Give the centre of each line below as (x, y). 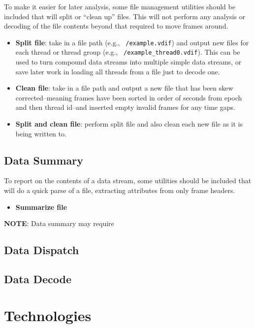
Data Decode (38, 279)
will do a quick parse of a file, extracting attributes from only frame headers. (120, 190)
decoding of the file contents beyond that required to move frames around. (116, 26)
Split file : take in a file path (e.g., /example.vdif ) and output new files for (132, 42)
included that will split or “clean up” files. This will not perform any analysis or (125, 16)
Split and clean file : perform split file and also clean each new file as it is (129, 124)
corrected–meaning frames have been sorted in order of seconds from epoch (129, 97)
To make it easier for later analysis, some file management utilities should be (120, 6)
